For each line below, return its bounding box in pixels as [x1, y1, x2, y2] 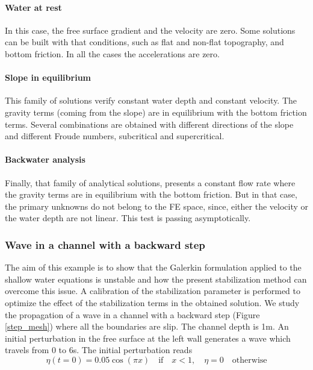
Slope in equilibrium [5, 71, 91, 84]
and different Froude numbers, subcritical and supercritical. [5, 130, 225, 142]
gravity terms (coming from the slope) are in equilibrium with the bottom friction [5, 105, 307, 118]
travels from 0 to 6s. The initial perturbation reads [5, 343, 193, 356]
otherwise [232, 356, 267, 365]
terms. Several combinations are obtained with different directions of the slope [5, 118, 294, 130]
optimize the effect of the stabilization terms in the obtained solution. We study [5, 296, 300, 309]
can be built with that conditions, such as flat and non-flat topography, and [5, 36, 284, 48]
